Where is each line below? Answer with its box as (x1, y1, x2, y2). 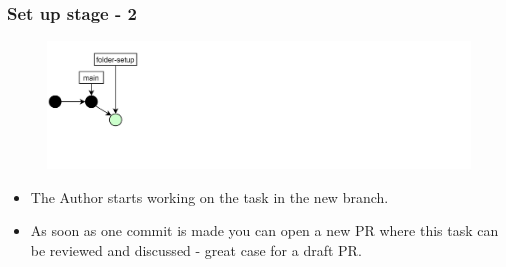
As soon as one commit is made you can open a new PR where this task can (30, 220, 499, 241)
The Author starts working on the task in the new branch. (30, 186, 389, 207)
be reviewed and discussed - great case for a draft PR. (30, 240, 362, 261)
